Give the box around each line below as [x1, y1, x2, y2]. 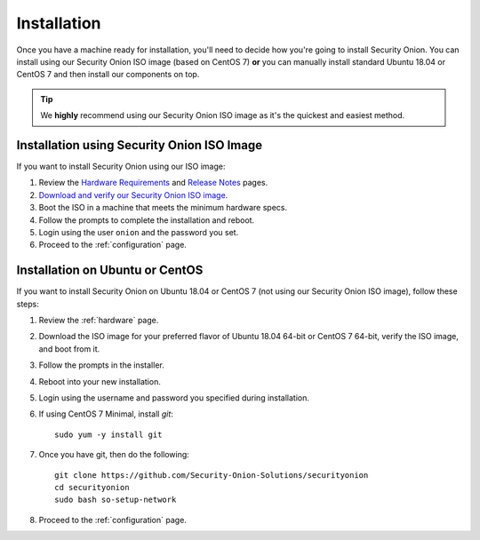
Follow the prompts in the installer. [38, 360, 164, 370]
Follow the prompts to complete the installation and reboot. [38, 214, 255, 226]
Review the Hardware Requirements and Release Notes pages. [38, 178, 268, 188]
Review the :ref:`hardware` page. [38, 315, 159, 326]
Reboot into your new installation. [38, 376, 162, 386]
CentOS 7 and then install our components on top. [16, 69, 200, 80]
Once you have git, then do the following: [38, 449, 190, 460]
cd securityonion [54, 482, 130, 492]
